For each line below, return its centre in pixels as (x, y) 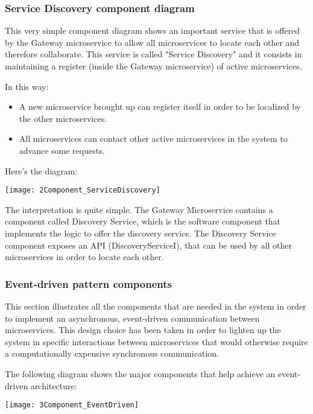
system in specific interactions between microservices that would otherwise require (156, 341)
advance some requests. (62, 150)
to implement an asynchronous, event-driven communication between (132, 318)
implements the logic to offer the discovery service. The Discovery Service (141, 233)
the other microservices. (63, 118)
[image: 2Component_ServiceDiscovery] (83, 190)
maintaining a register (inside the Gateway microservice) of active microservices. (153, 66)
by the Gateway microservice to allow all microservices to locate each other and (152, 42)
